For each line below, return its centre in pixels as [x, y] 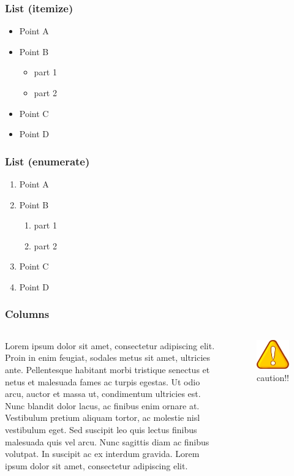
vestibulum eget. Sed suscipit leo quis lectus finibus [101, 429]
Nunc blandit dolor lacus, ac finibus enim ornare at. [102, 405]
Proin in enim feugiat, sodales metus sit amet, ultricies [108, 357]
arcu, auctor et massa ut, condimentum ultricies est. [103, 394]
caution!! [273, 377]
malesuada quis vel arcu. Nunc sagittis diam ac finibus [107, 441]
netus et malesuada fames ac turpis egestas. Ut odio [103, 381]
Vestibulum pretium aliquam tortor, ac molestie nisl [103, 417]
